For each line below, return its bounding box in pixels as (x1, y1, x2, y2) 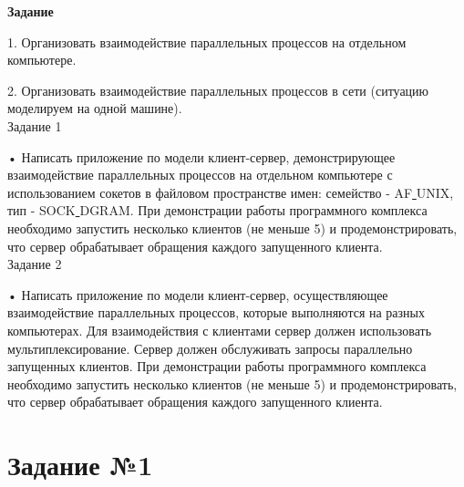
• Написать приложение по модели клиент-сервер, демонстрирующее (7, 147, 396, 166)
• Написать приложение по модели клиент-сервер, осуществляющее (7, 285, 388, 304)
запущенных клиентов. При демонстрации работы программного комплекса (7, 357, 427, 376)
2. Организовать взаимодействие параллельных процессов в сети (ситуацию (7, 80, 429, 99)
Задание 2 (7, 254, 62, 274)
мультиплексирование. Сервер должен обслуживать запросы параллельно (7, 338, 413, 357)
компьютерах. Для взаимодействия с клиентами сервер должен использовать (7, 320, 432, 339)
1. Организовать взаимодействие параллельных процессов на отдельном (7, 32, 407, 51)
